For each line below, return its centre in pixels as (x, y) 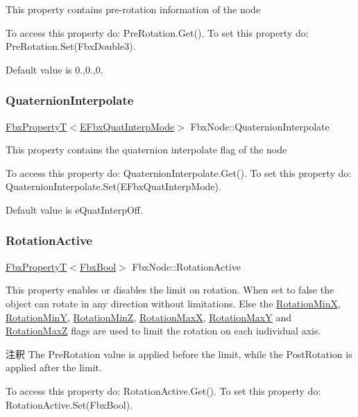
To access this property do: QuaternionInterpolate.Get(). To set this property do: (179, 172)
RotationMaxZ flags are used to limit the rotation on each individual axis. (163, 331)
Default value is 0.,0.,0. (54, 69)
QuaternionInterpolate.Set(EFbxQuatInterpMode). (113, 186)
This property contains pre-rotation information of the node (133, 9)
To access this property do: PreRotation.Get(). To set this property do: (157, 32)
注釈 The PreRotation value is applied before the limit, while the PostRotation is (179, 354)
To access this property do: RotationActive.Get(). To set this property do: (163, 390)
